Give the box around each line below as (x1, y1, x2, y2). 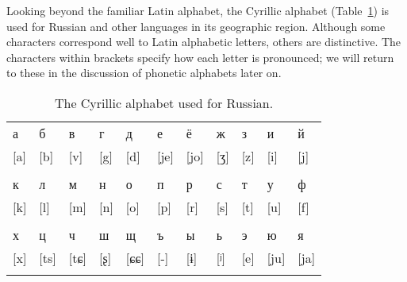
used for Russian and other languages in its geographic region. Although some (6, 17, 386, 34)
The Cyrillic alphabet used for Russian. (54, 93, 274, 112)
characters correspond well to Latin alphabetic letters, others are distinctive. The (6, 33, 401, 50)
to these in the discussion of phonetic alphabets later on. (6, 64, 282, 81)
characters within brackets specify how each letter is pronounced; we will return (6, 48, 394, 65)
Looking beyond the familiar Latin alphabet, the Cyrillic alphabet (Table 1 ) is (6, 2, 390, 18)
